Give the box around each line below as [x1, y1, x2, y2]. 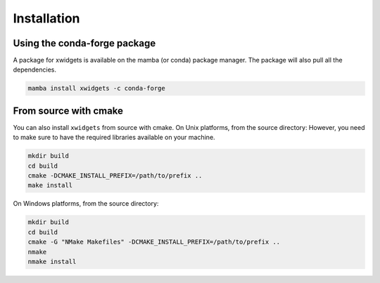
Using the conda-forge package [13, 37, 156, 49]
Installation [13, 11, 80, 26]
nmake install [27, 258, 77, 266]
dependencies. [13, 65, 56, 74]
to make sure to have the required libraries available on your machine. [13, 133, 215, 142]
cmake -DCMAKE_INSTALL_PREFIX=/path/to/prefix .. [27, 172, 203, 180]
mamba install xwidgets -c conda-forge [27, 84, 165, 93]
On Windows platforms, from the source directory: [13, 199, 159, 208]
